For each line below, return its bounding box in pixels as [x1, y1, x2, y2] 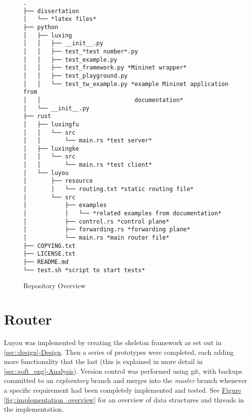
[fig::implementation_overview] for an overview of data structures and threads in [4, 394, 244, 404]
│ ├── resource [23, 177, 93, 185]
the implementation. [4, 404, 64, 414]
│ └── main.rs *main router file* [23, 234, 169, 242]
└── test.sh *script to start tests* [23, 266, 145, 274]
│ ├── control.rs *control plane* [23, 218, 169, 225]
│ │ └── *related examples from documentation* [23, 210, 222, 217]
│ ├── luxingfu [23, 121, 79, 128]
